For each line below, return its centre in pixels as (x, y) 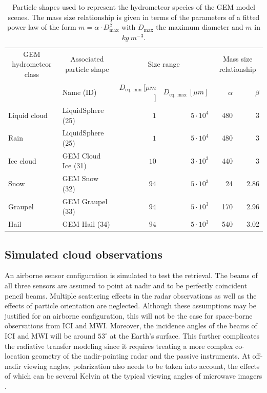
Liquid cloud (28, 115)
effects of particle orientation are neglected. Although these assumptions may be (130, 306)
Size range (164, 64)
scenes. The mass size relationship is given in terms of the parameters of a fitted (134, 17)
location (17, 356)
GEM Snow (80, 178)
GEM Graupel (85, 201)
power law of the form (42, 27)
